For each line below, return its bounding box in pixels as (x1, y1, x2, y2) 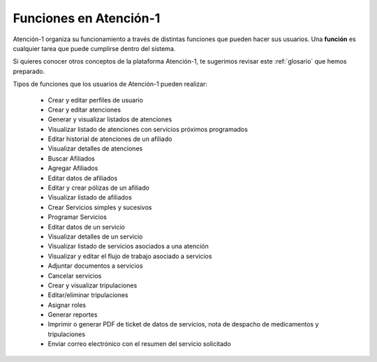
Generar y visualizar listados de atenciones (47, 115, 172, 123)
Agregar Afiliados (47, 164, 98, 172)
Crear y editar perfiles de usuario (47, 96, 143, 104)
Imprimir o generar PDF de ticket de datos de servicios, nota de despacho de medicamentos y (47, 320, 319, 329)
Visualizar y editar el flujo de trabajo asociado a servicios (47, 252, 212, 260)
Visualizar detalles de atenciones (47, 144, 143, 153)
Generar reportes (47, 310, 98, 319)
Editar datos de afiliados (47, 174, 118, 182)
